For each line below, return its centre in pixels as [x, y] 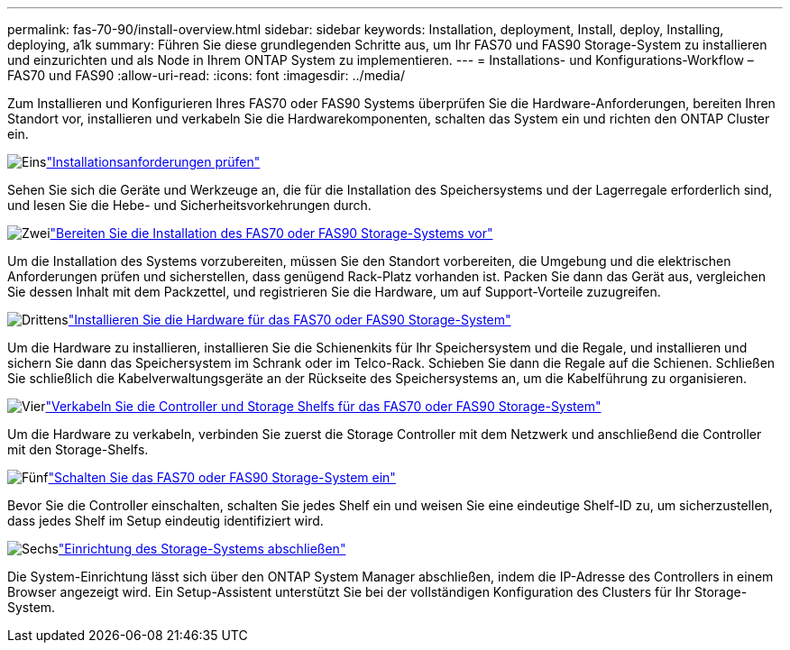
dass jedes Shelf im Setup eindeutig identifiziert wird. [165, 521]
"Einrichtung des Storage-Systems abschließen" [202, 549]
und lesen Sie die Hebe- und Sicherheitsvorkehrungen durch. [189, 205]
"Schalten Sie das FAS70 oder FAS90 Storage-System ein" [222, 477]
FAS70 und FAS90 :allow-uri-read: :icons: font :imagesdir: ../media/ [206, 75]
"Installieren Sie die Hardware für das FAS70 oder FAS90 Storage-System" [289, 320]
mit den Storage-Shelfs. [78, 449]
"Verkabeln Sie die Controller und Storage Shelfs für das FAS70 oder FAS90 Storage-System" [323, 406]
